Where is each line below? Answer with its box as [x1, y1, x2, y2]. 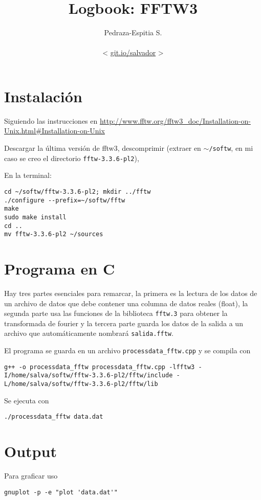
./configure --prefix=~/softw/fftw [4, 196, 125, 204]
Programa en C [4, 258, 115, 279]
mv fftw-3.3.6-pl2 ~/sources [4, 231, 103, 238]
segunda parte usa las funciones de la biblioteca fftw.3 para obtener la [4, 308, 228, 319]
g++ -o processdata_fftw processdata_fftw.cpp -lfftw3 [4, 363, 195, 371]
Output [4, 441, 57, 462]
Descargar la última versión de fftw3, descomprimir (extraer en [4, 143, 201, 153]
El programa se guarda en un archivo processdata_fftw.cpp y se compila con [4, 345, 251, 356]
